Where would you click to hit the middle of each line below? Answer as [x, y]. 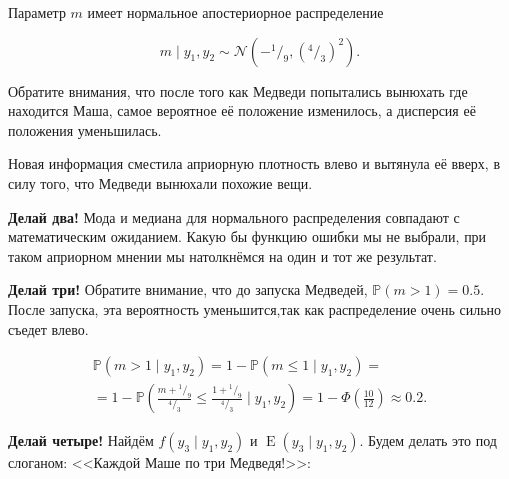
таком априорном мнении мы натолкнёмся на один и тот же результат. [222, 255]
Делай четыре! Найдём [81, 440]
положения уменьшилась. [85, 129]
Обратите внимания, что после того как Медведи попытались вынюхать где [238, 90]
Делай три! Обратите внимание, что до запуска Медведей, [188, 289]
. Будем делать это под [428, 440]
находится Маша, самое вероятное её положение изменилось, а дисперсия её [242, 110]
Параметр [37, 12]
